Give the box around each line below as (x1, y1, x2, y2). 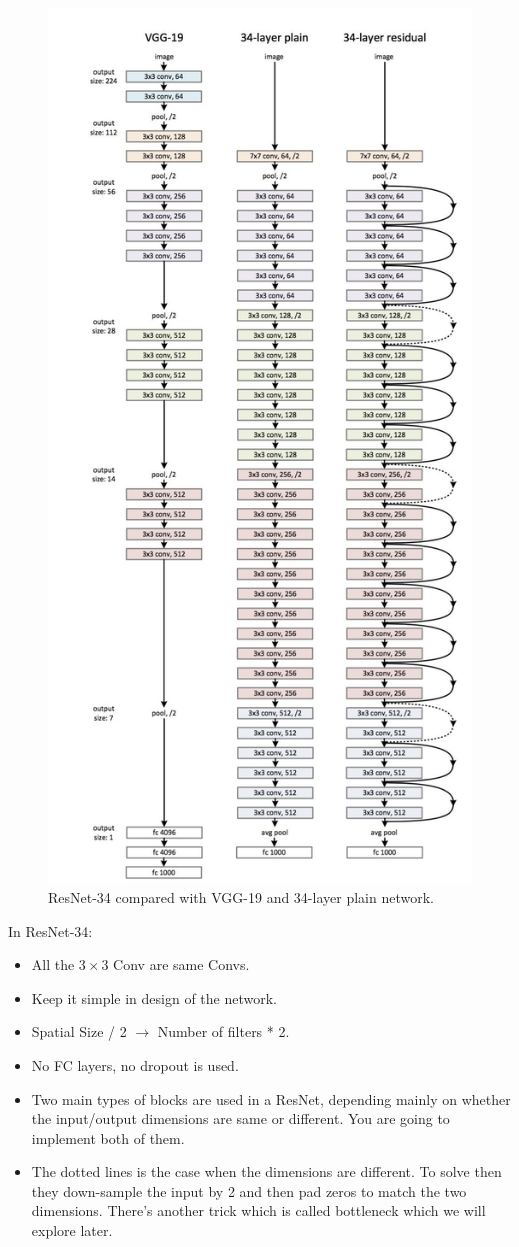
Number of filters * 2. (157, 1021, 290, 1042)
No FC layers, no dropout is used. (31, 1054, 239, 1075)
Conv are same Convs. (113, 954, 250, 975)
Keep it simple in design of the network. (31, 987, 277, 1008)
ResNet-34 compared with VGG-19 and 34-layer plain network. (48, 886, 434, 907)
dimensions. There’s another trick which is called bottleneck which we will (31, 1200, 486, 1221)
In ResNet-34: (8, 920, 93, 941)
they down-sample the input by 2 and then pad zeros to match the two (31, 1180, 467, 1201)
